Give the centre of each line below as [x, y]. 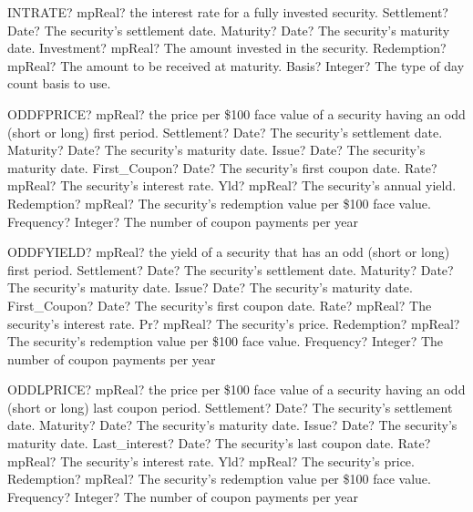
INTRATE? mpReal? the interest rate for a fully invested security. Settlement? [228, 12]
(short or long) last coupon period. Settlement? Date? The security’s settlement [230, 407]
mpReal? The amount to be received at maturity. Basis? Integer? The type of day [236, 65]
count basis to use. [59, 83]
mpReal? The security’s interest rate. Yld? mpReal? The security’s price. [211, 461]
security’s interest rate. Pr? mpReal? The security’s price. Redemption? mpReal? [234, 323]
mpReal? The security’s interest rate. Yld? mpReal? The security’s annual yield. [232, 185]
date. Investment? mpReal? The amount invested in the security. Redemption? [227, 48]
